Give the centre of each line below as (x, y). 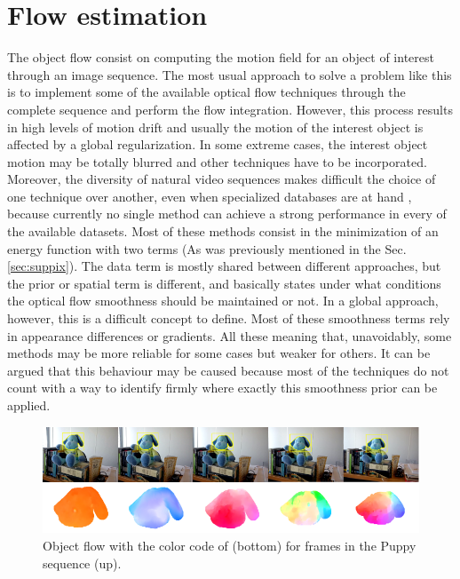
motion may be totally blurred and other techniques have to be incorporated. (217, 161)
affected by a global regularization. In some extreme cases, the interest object (218, 144)
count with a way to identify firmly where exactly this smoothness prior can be (222, 388)
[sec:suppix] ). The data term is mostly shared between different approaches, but (224, 266)
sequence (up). (82, 563)
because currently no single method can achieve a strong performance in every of (227, 214)
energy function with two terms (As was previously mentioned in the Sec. (207, 248)
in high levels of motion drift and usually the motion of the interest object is (215, 127)
